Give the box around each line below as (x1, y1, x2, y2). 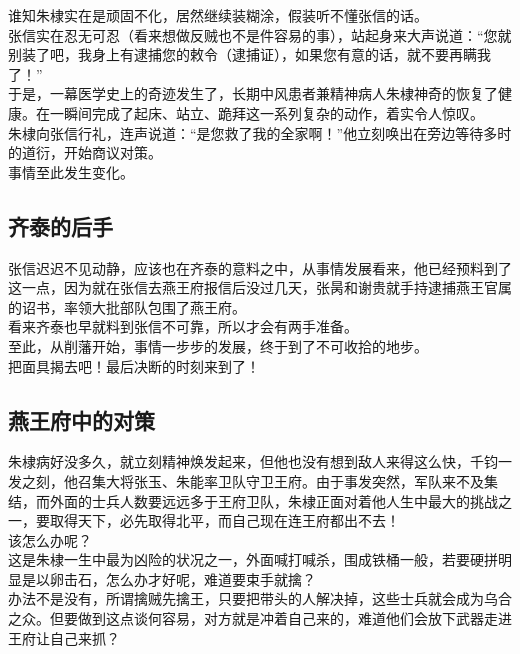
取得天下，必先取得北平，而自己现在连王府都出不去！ (49, 510, 400, 531)
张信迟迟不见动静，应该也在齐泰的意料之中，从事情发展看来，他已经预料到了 (8, 257, 512, 278)
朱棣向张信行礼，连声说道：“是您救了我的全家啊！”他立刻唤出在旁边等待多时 (8, 122, 512, 143)
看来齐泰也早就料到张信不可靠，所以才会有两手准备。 (8, 316, 358, 337)
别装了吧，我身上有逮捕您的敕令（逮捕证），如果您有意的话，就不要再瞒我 (8, 44, 491, 65)
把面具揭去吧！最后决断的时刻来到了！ (8, 355, 260, 376)
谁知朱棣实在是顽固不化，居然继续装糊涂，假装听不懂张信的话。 (8, 5, 428, 25)
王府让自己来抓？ (8, 627, 120, 648)
